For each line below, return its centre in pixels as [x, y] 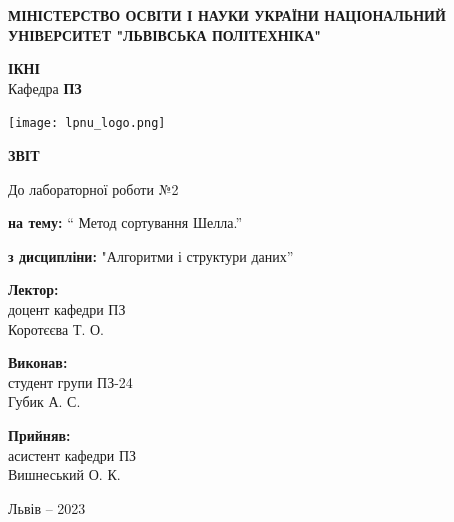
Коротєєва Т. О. [56, 328]
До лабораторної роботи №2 [93, 188]
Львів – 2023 [47, 507]
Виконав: [38, 362]
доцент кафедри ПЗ [67, 309]
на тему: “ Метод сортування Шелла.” [125, 222]
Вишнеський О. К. [64, 474]
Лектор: [33, 289]
